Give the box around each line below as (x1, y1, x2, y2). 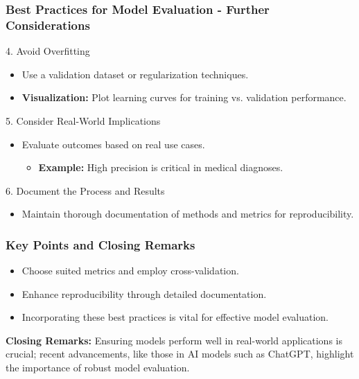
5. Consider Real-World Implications (6, 113, 161, 127)
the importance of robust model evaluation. (6, 360, 190, 375)
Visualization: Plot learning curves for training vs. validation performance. (21, 90, 347, 105)
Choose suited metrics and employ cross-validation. (21, 263, 239, 278)
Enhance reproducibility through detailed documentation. (21, 286, 267, 301)
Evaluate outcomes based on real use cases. (21, 136, 205, 151)
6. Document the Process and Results (6, 183, 165, 197)
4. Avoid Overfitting (6, 44, 90, 58)
